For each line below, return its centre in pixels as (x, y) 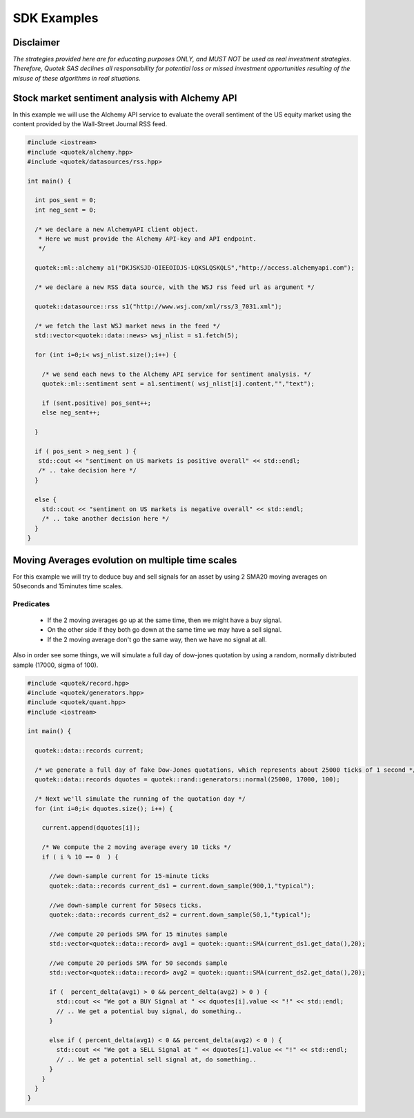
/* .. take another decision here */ (106, 519)
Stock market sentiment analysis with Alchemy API (125, 98)
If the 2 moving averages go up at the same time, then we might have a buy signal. (165, 620)
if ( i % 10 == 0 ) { (80, 857)
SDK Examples (56, 18)
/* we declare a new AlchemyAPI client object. (117, 229)
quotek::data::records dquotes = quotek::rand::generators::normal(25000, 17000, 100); (188, 780)
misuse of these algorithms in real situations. (77, 78)
